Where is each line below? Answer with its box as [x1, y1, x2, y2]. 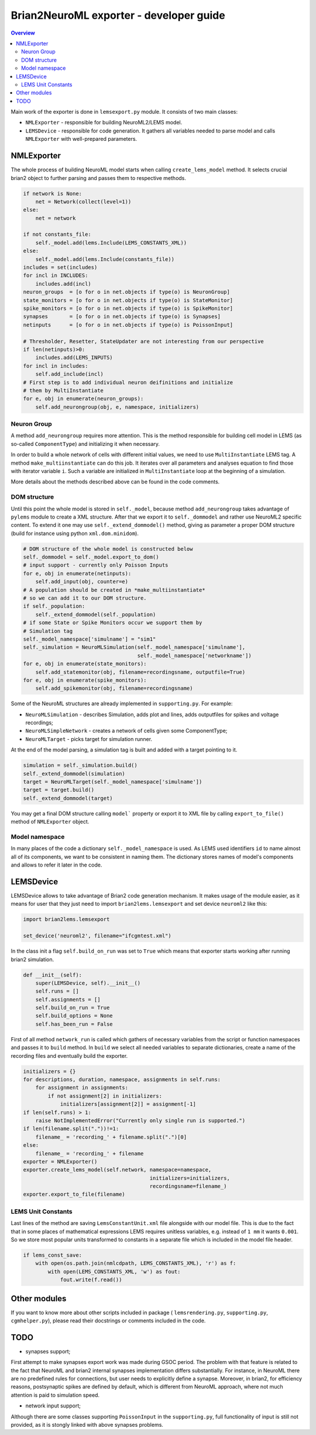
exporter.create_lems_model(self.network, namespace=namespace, [23, 1166, 212, 1173]
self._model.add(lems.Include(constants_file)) [35, 256, 175, 262]
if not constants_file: [23, 231, 92, 238]
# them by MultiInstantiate [23, 387, 104, 394]
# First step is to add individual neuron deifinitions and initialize [23, 379, 233, 385]
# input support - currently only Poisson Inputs [23, 562, 169, 568]
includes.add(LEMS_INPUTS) [35, 354, 114, 361]
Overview [11, 29, 35, 36]
